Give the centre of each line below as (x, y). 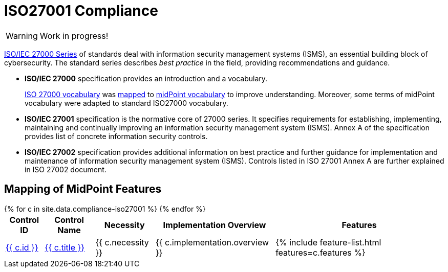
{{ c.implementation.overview (212, 242)
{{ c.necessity (122, 242)
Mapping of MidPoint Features (83, 189)
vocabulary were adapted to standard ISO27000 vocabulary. (126, 103)
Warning (22, 36)
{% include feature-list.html (328, 242)
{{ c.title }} (65, 247)
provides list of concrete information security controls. (116, 136)
